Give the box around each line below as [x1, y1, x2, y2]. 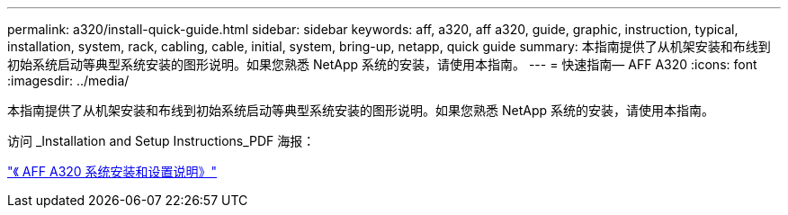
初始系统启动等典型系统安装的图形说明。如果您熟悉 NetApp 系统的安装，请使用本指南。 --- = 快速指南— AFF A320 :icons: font [7, 57, 757, 72]
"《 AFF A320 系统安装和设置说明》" [7, 164, 218, 179]
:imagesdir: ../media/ [7, 73, 130, 88]
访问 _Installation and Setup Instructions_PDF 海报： [7, 133, 316, 148]
